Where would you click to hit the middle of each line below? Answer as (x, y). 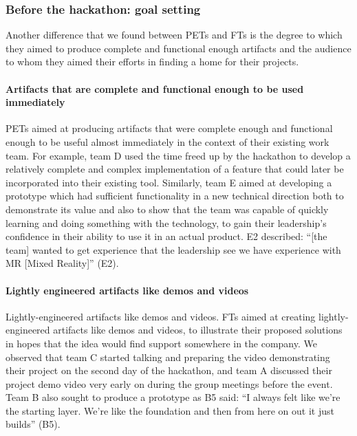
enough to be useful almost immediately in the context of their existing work (167, 141)
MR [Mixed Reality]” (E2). (62, 263)
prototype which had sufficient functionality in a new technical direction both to (175, 196)
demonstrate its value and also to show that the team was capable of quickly (167, 209)
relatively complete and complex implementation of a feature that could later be (175, 169)
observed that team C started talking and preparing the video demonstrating (168, 357)
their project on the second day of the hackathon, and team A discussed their (169, 370)
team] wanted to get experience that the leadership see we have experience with (173, 249)
